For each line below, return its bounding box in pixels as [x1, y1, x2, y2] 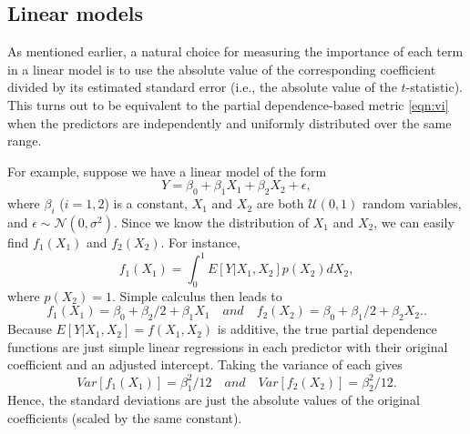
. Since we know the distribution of [114, 212, 310, 231]
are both [256, 194, 304, 213]
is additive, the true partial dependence [217, 319, 437, 338]
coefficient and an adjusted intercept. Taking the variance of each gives [7, 355, 403, 374]
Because [7, 319, 52, 338]
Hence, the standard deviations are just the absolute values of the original [7, 390, 420, 409]
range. [7, 131, 42, 150]
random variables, [363, 194, 462, 213]
